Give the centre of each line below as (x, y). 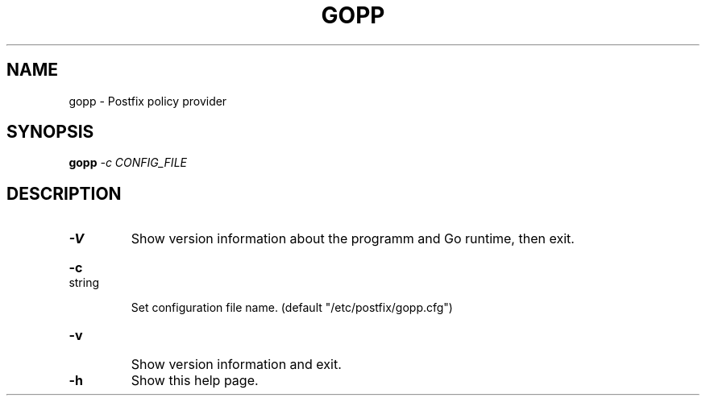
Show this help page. (195, 381)
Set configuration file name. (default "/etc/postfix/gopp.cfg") (292, 308)
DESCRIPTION (64, 193)
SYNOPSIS (50, 132)
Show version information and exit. (236, 365)
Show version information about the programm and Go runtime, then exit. (353, 239)
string (84, 283)
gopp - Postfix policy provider (148, 101)
